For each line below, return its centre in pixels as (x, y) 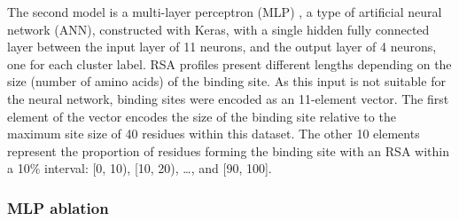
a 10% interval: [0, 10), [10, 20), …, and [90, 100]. (140, 168)
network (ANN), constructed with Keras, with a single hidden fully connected (218, 29)
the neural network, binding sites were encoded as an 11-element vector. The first (228, 98)
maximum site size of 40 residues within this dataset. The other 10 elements (214, 134)
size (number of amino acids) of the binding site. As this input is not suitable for (226, 81)
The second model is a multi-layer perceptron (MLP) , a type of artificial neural (225, 12)
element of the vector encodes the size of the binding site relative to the (202, 116)
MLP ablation (58, 207)
